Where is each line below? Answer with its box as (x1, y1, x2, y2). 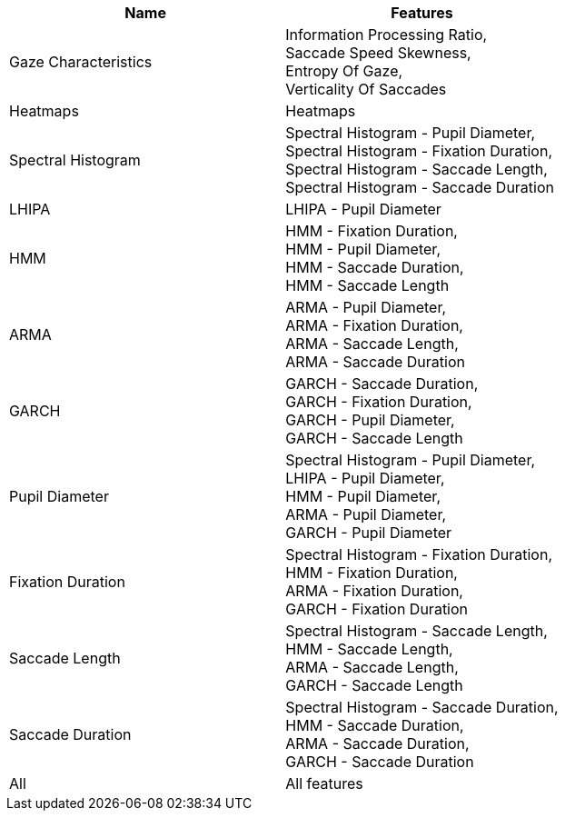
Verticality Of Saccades (285, 80, 447, 98)
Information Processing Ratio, (285, 25, 488, 44)
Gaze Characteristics (9, 53, 153, 71)
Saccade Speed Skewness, (285, 44, 471, 62)
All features (285, 774, 363, 793)
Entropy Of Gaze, (285, 62, 403, 80)
